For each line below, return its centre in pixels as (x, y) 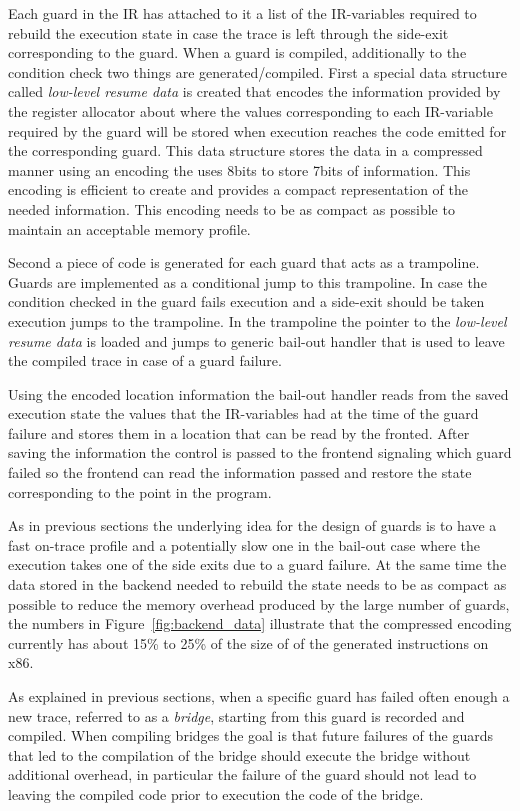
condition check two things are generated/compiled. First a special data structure (257, 71)
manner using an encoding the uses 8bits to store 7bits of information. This (239, 169)
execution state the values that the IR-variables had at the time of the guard (243, 413)
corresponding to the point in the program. (140, 491)
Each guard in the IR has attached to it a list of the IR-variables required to (242, 13)
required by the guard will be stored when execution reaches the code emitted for (257, 130)
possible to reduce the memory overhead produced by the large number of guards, (259, 603)
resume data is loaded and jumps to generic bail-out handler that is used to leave (256, 340)
